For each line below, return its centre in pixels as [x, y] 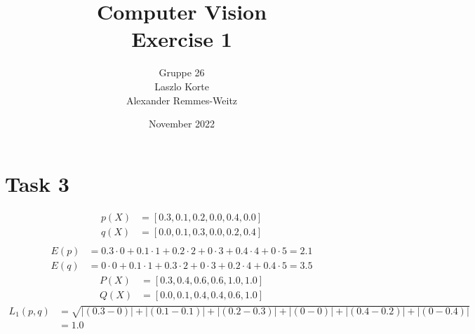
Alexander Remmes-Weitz [182, 100]
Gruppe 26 [182, 72]
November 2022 [182, 124]
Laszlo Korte [182, 86]
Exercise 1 [182, 39]
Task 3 [37, 183]
